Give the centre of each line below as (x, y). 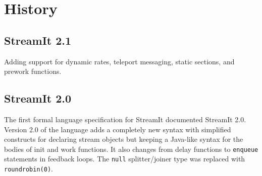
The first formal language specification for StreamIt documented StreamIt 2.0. (125, 119)
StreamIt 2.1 (38, 40)
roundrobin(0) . (29, 169)
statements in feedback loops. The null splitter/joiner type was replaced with (125, 159)
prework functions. (33, 71)
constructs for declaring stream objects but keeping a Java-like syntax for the (124, 139)
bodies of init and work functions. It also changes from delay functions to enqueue (131, 149)
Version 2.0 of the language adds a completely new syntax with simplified (118, 129)
